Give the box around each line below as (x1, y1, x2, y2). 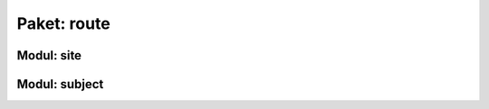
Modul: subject (16, 77, 104, 92)
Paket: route (16, 14, 110, 33)
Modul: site (16, 48, 81, 63)
